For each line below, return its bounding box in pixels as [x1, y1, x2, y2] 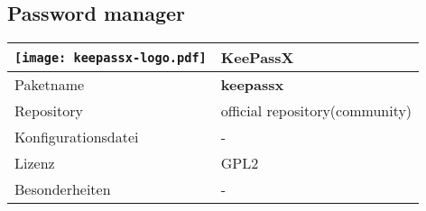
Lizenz [14, 152, 55, 174]
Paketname [14, 74, 85, 96]
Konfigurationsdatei [14, 126, 139, 148]
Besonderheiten [14, 179, 111, 200]
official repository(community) [220, 100, 412, 122]
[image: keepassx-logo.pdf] [14, 50, 207, 65]
